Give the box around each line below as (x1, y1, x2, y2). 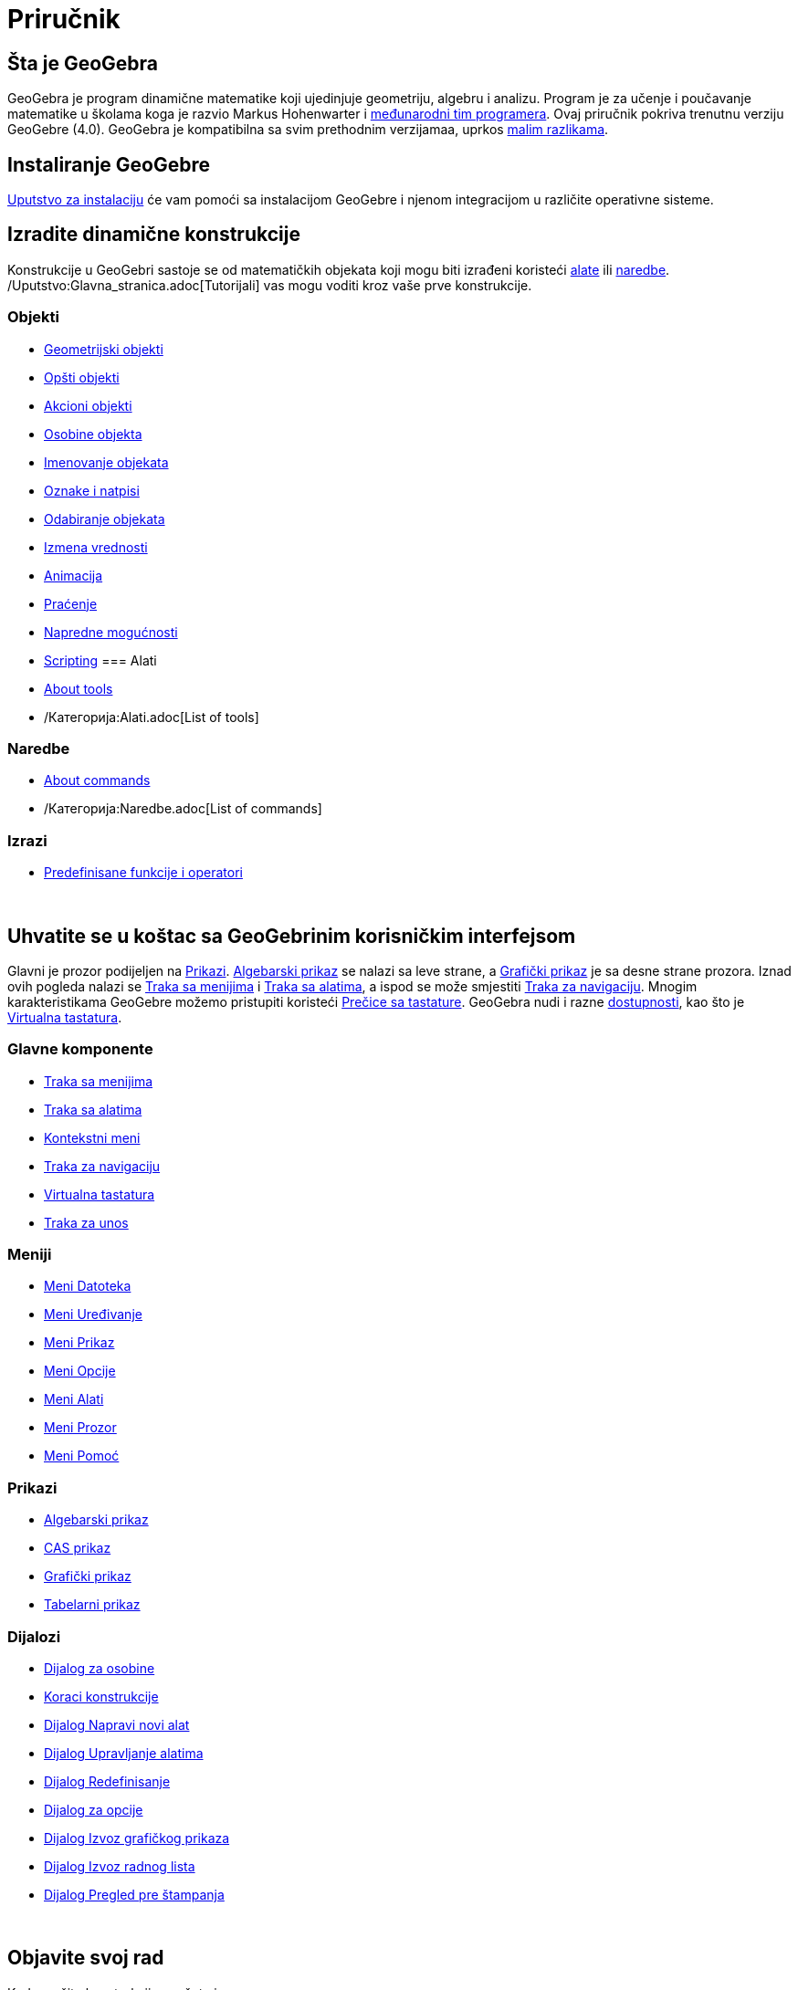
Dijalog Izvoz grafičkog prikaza (44, 1829, 230, 1846)
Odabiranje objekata (44, 510, 165, 527)
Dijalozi (7, 1627, 61, 1646)
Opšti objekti (44, 369, 120, 385)
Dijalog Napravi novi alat (44, 1716, 190, 1733)
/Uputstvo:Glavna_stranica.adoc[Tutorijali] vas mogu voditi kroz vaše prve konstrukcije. (7, 277, 532, 293)
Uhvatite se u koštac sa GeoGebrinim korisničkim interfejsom (7, 924, 576, 948)
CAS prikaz (44, 1540, 111, 1556)
